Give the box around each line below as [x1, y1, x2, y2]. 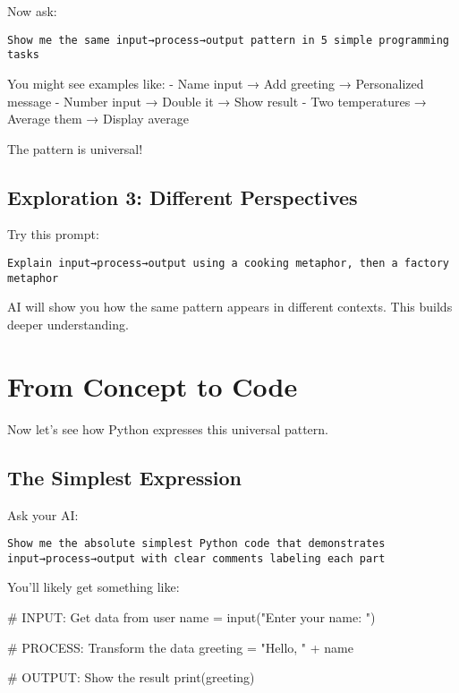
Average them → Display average [7, 109, 189, 128]
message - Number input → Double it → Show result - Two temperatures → [7, 91, 427, 110]
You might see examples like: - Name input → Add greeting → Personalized [7, 73, 424, 92]
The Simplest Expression [7, 463, 242, 491]
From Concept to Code [7, 367, 298, 404]
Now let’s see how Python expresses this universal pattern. [7, 419, 328, 438]
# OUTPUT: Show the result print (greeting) [7, 668, 255, 687]
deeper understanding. [7, 314, 129, 333]
